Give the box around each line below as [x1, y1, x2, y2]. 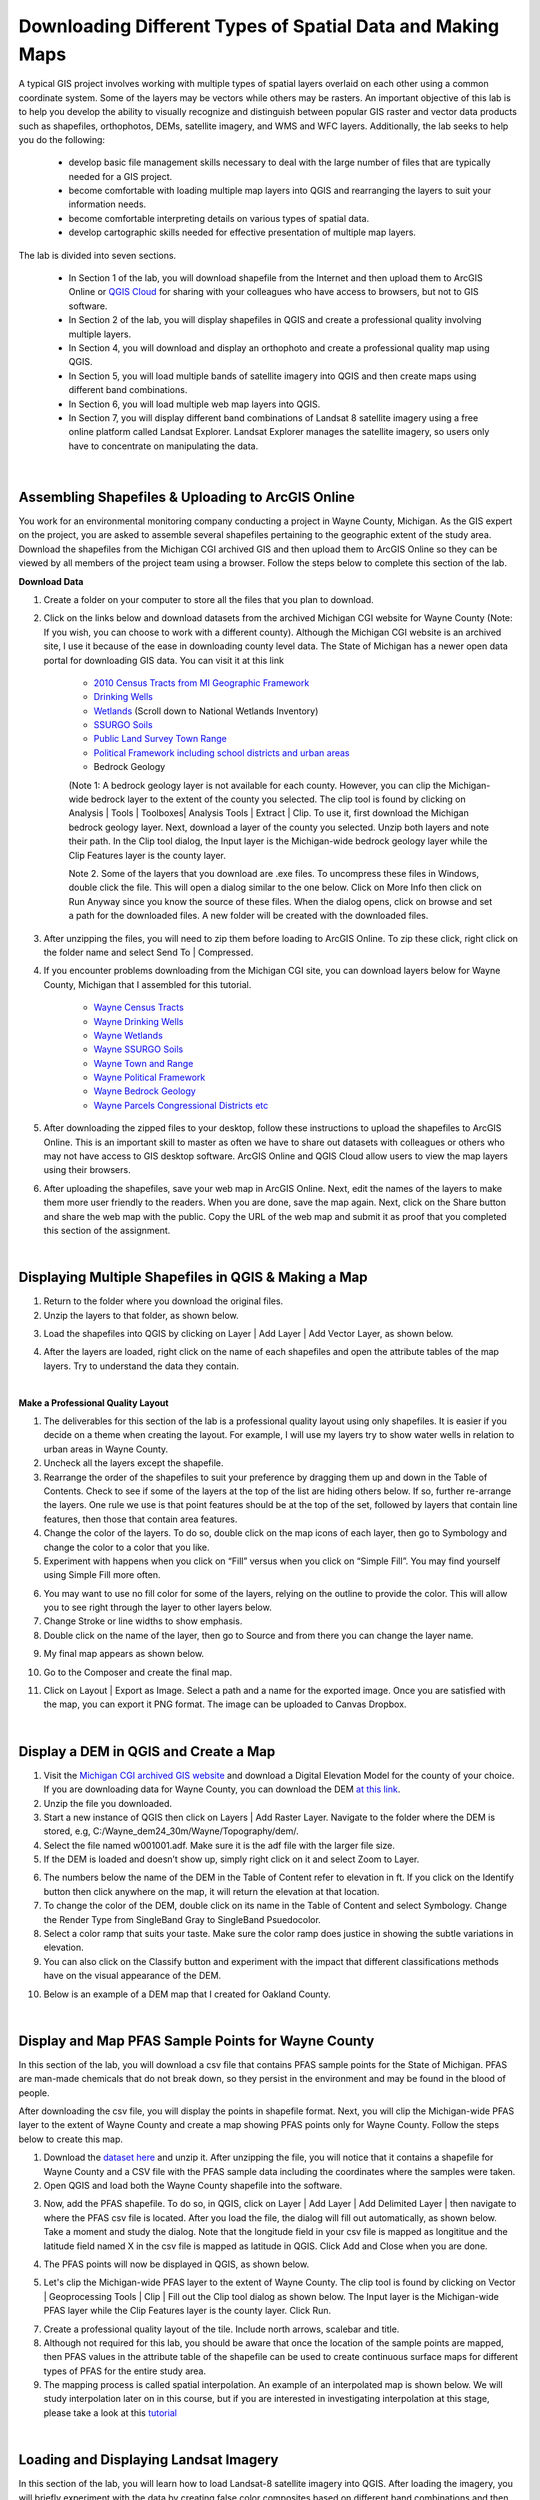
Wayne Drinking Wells [93, 1015, 184, 1027]
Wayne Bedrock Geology [93, 1085, 197, 1097]
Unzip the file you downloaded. [43, 1797, 173, 1809]
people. [18, 2086, 50, 2099]
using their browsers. [43, 1164, 131, 1176]
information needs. [68, 198, 147, 210]
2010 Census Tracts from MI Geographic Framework [93, 676, 310, 689]
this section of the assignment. [43, 1224, 171, 1236]
